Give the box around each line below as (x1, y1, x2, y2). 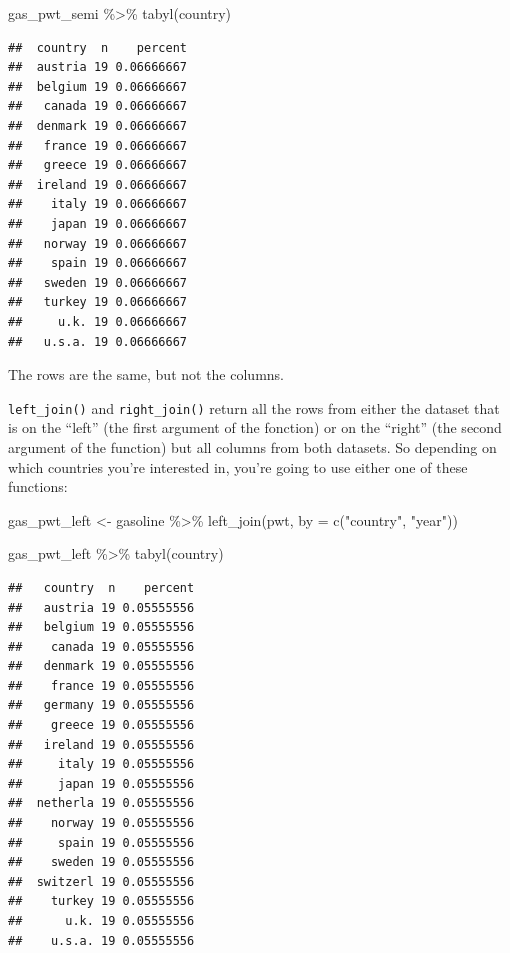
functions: (8, 476, 68, 497)
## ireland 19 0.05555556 (8, 737, 195, 752)
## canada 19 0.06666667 (8, 99, 187, 114)
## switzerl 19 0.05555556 (8, 874, 195, 889)
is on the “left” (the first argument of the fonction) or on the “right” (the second (8, 417, 502, 438)
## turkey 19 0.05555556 (8, 894, 195, 909)
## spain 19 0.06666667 (8, 256, 187, 271)
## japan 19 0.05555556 (8, 776, 195, 791)
